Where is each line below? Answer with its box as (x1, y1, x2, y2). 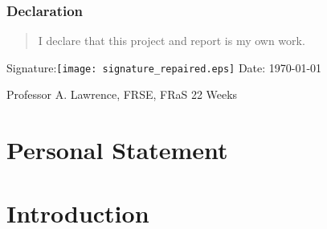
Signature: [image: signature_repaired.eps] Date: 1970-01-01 (6, 59, 322, 76)
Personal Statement (6, 133, 228, 166)
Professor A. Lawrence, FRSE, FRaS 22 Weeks (6, 86, 238, 103)
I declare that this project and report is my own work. (38, 32, 305, 49)
